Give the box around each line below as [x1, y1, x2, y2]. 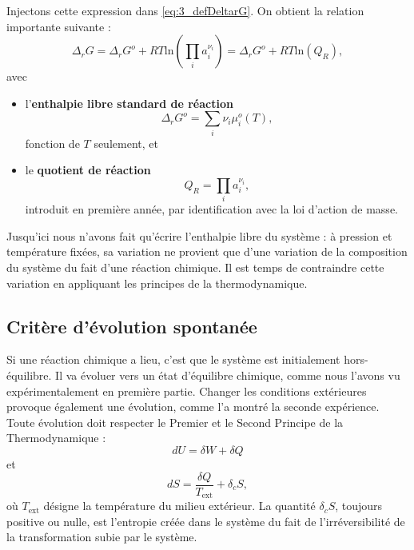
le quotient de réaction [25, 161, 151, 178]
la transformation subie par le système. [6, 528, 197, 545]
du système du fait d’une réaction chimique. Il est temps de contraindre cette [6, 259, 384, 275]
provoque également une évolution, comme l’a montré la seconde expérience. [6, 398, 380, 415]
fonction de [25, 134, 80, 151]
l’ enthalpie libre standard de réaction [25, 94, 233, 111]
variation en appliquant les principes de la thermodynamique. [6, 274, 308, 291]
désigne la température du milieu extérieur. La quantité [43, 497, 316, 514]
